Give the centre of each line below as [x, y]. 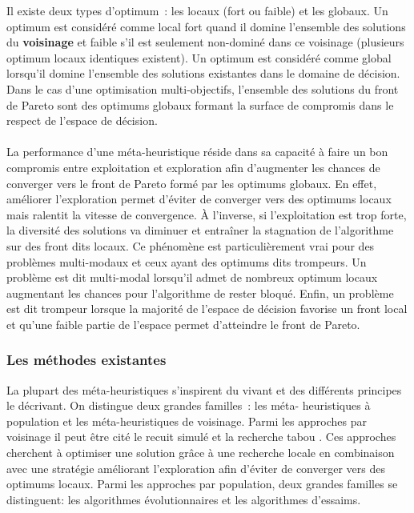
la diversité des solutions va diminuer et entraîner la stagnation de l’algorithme [200, 230]
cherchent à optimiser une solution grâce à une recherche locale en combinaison [201, 453]
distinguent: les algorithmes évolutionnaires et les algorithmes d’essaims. [184, 499]
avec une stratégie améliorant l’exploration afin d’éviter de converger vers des [196, 468]
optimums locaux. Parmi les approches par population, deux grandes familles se [202, 484]
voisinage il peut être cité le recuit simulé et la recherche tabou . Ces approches [201, 437]
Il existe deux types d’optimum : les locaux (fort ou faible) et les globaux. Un [197, 10]
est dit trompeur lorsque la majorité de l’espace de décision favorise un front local [207, 309]
